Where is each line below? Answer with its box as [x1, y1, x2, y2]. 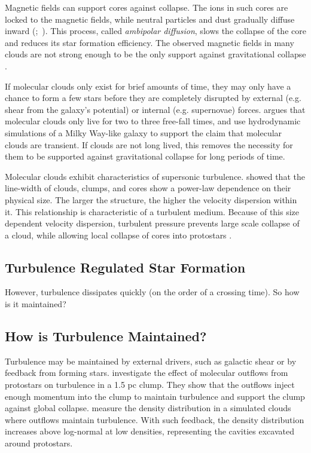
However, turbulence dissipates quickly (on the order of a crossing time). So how [5, 286, 300, 298]
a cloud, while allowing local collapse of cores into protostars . [5, 228, 232, 241]
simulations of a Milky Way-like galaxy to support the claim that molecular [5, 126, 282, 139]
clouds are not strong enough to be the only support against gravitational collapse [5, 48, 306, 60]
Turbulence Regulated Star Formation [5, 258, 246, 276]
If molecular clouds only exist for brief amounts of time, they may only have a [5, 79, 291, 92]
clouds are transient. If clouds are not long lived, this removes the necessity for [5, 138, 293, 151]
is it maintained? [5, 298, 66, 310]
